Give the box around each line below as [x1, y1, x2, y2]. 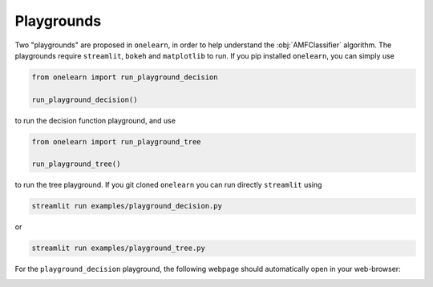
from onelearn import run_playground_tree [31, 137, 201, 146]
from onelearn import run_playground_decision [31, 72, 218, 82]
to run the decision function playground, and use [14, 115, 176, 125]
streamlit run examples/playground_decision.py [31, 201, 222, 211]
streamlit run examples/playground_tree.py [31, 244, 206, 253]
